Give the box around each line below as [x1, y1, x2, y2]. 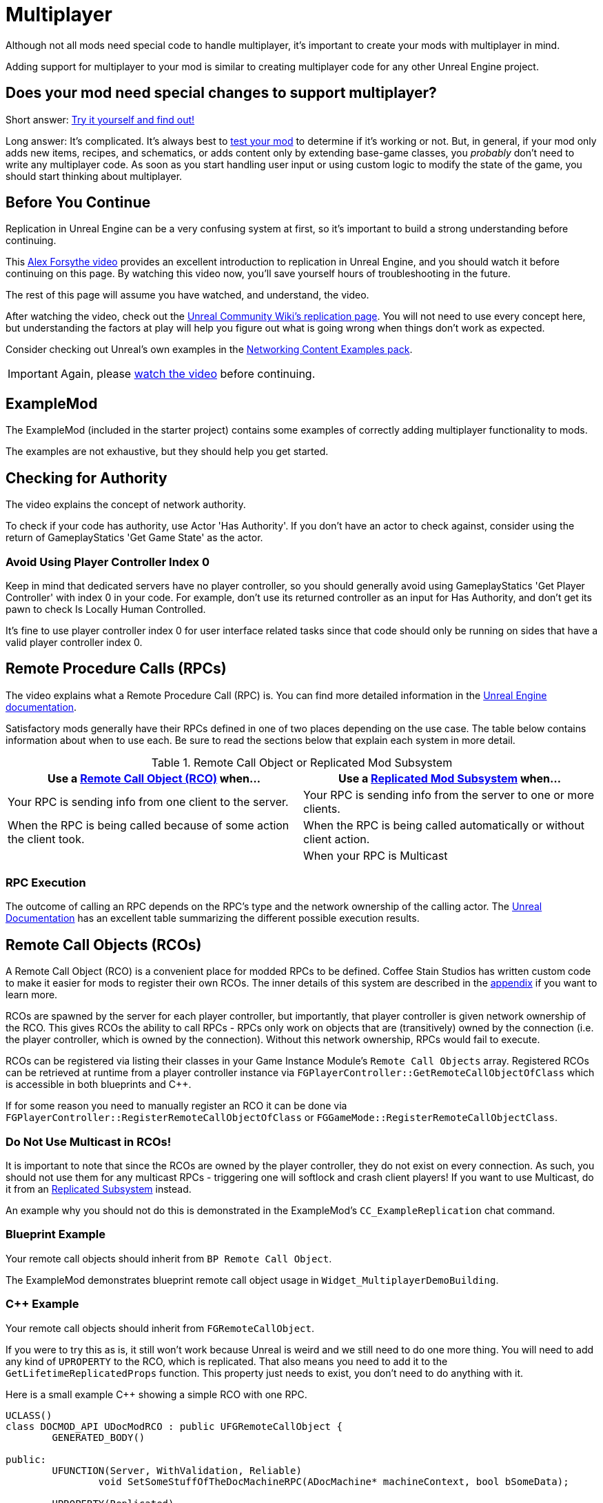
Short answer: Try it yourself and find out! [6, 113, 195, 125]
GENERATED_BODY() [52, 1431, 145, 1443]
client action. [303, 831, 370, 846]
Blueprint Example [6, 1227, 106, 1242]
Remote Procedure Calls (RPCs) [6, 660, 227, 678]
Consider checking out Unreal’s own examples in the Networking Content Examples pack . [6, 343, 413, 356]
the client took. [8, 831, 85, 846]
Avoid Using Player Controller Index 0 [6, 554, 209, 569]
